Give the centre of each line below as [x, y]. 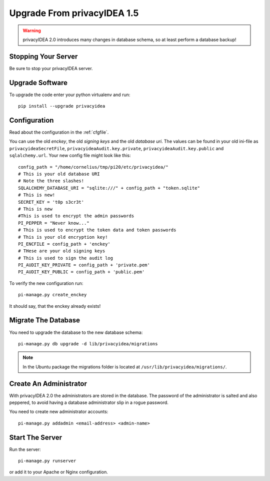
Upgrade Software [38, 83]
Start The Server [36, 437]
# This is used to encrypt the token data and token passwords [97, 230]
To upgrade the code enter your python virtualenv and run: [70, 95]
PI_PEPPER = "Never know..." [54, 223]
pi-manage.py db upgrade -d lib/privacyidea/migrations [88, 344]
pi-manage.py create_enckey [52, 295]
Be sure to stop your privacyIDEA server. [51, 68]
